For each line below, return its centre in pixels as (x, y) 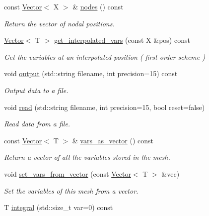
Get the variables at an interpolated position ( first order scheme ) (104, 56)
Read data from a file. (37, 124)
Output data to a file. (36, 90)
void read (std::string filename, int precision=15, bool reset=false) (104, 107)
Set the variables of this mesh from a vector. (71, 190)
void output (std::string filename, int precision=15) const (91, 73)
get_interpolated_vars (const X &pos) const (122, 40)
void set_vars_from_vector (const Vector (68, 173)
